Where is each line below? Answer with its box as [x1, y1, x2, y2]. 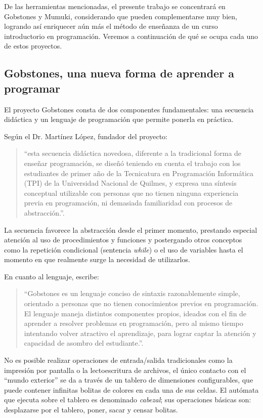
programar [4, 80, 61, 96]
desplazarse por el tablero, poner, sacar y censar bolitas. [4, 404, 178, 414]
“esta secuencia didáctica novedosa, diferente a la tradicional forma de [24, 148, 242, 158]
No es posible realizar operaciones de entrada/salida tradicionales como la [4, 355, 233, 365]
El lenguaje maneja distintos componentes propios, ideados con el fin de [24, 308, 247, 318]
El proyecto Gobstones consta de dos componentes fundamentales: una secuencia [4, 104, 254, 114]
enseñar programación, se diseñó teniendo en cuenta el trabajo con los [24, 157, 241, 168]
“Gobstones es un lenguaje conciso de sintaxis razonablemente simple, [24, 288, 240, 299]
